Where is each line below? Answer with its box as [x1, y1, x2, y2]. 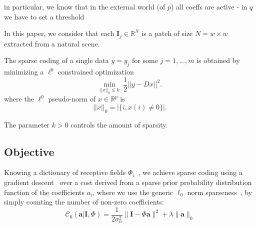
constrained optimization [57, 66, 134, 77]
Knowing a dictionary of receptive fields [4, 167, 126, 177]
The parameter [4, 119, 50, 129]
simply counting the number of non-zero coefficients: [4, 196, 164, 207]
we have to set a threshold [4, 11, 84, 21]
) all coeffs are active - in [170, 1, 247, 11]
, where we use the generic [92, 186, 173, 197]
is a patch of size [141, 28, 193, 38]
